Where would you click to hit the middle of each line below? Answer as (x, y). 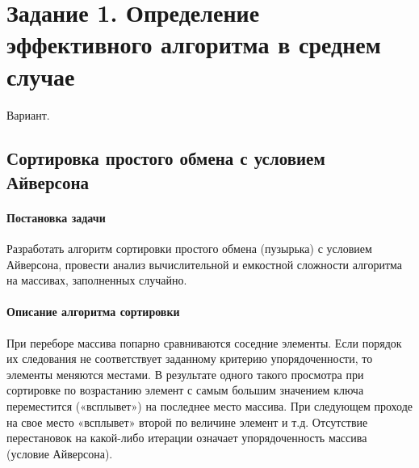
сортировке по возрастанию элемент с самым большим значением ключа (185, 390)
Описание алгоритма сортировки (93, 312)
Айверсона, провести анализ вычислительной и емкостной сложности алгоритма (204, 264)
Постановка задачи (56, 217)
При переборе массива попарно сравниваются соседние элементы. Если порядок (204, 342)
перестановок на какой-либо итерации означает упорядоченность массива (187, 438)
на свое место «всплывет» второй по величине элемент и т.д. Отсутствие (187, 422)
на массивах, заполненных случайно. (97, 280)
